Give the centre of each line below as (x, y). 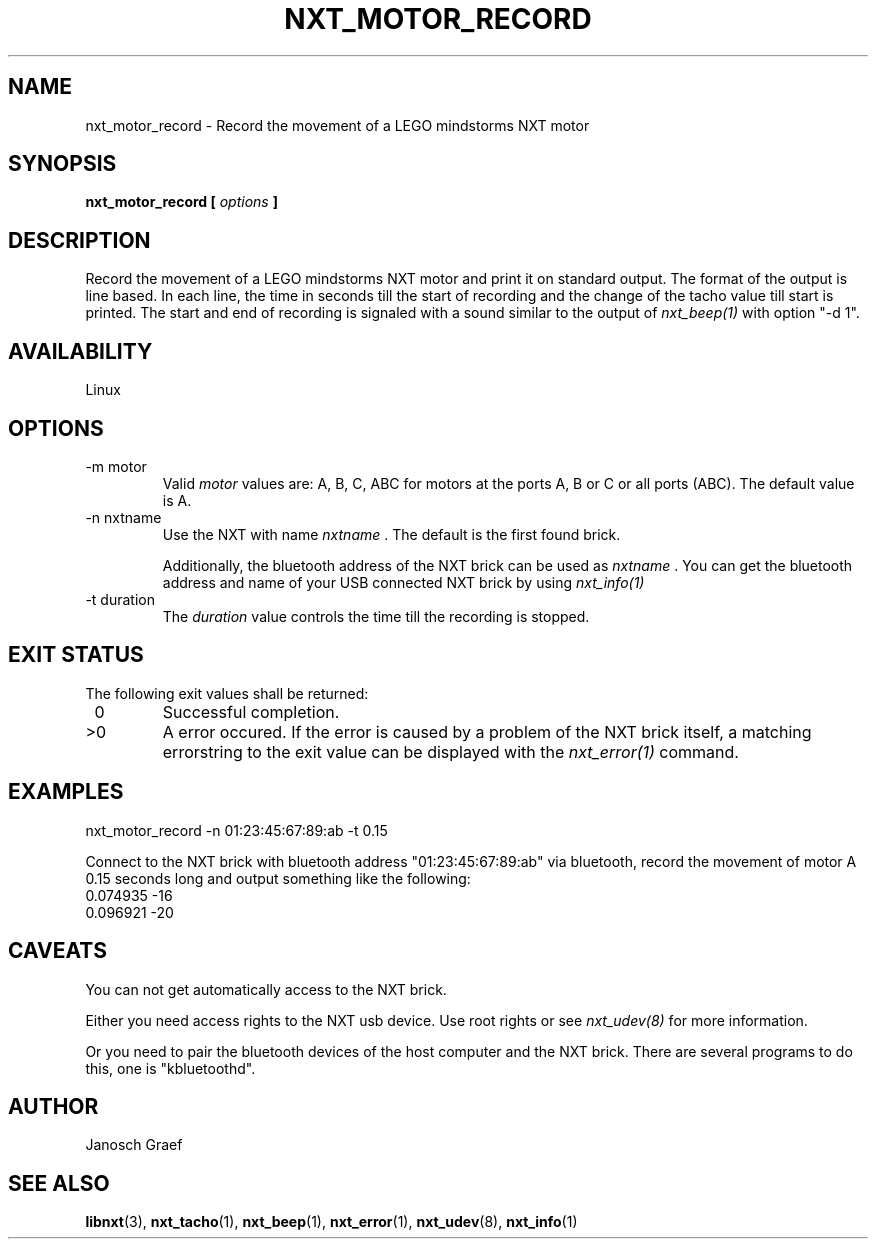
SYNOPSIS (62, 164)
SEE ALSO (59, 1183)
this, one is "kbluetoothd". (170, 1068)
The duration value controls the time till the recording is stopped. (376, 616)
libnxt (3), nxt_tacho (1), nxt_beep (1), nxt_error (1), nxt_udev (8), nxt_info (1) (331, 1222)
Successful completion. (251, 711)
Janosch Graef (134, 1145)
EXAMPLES (66, 792)
